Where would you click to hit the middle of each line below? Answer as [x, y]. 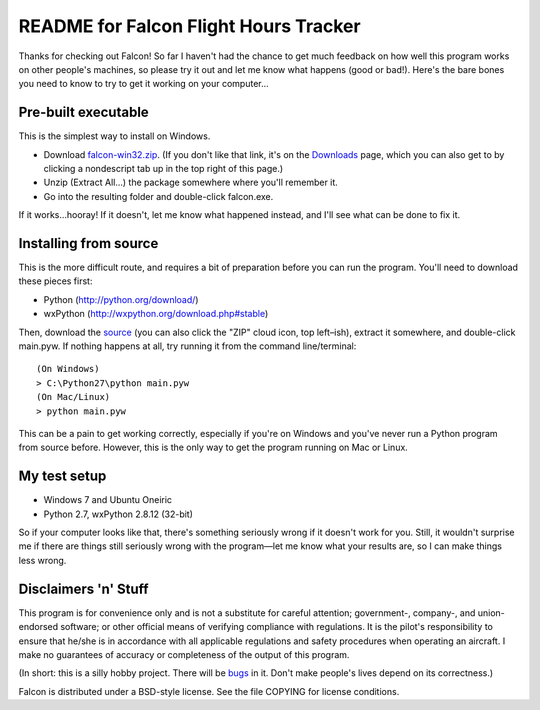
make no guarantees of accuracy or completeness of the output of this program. [184, 654]
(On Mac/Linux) [73, 397]
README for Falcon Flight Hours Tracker [189, 26]
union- [491, 612]
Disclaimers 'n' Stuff [83, 588]
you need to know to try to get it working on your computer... [143, 84]
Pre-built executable [83, 112]
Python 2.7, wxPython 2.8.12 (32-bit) [118, 514]
